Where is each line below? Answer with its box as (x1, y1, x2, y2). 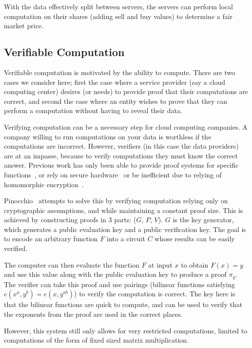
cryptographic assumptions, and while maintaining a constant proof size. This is (4, 205, 243, 215)
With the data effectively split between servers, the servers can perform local (4, 1, 233, 11)
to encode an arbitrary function (4, 233, 98, 244)
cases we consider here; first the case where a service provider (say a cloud (4, 77, 226, 87)
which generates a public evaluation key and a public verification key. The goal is (4, 224, 246, 234)
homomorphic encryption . (4, 179, 84, 189)
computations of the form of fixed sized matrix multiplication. (4, 335, 189, 345)
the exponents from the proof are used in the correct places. (4, 309, 183, 319)
